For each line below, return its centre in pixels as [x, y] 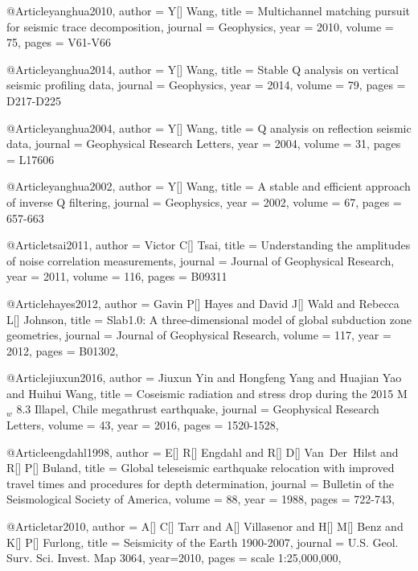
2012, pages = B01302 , [63, 350]
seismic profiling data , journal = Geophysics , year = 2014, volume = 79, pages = [206, 85]
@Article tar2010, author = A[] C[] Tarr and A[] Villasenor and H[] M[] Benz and [205, 526]
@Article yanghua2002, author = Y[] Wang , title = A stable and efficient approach [209, 186]
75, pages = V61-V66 [59, 42]
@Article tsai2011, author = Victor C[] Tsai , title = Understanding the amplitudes [209, 245]
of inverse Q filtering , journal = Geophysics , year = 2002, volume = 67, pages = [204, 201]
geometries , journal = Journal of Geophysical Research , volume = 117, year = [199, 335]
